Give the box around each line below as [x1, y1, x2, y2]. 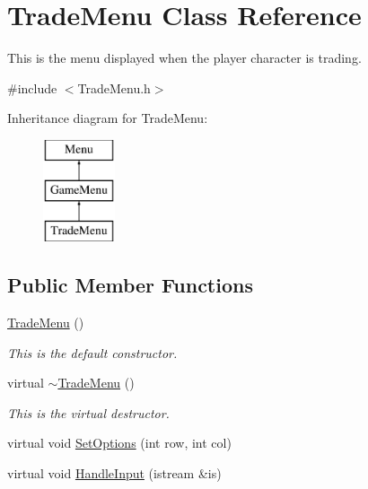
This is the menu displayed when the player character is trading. [7, 48, 362, 67]
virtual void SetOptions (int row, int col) [7, 433, 232, 452]
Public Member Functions [7, 271, 253, 299]
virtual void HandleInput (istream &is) [7, 464, 222, 483]
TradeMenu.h [77, 78, 151, 97]
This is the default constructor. [7, 343, 178, 362]
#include [7, 78, 57, 97]
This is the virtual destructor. [7, 403, 170, 422]
